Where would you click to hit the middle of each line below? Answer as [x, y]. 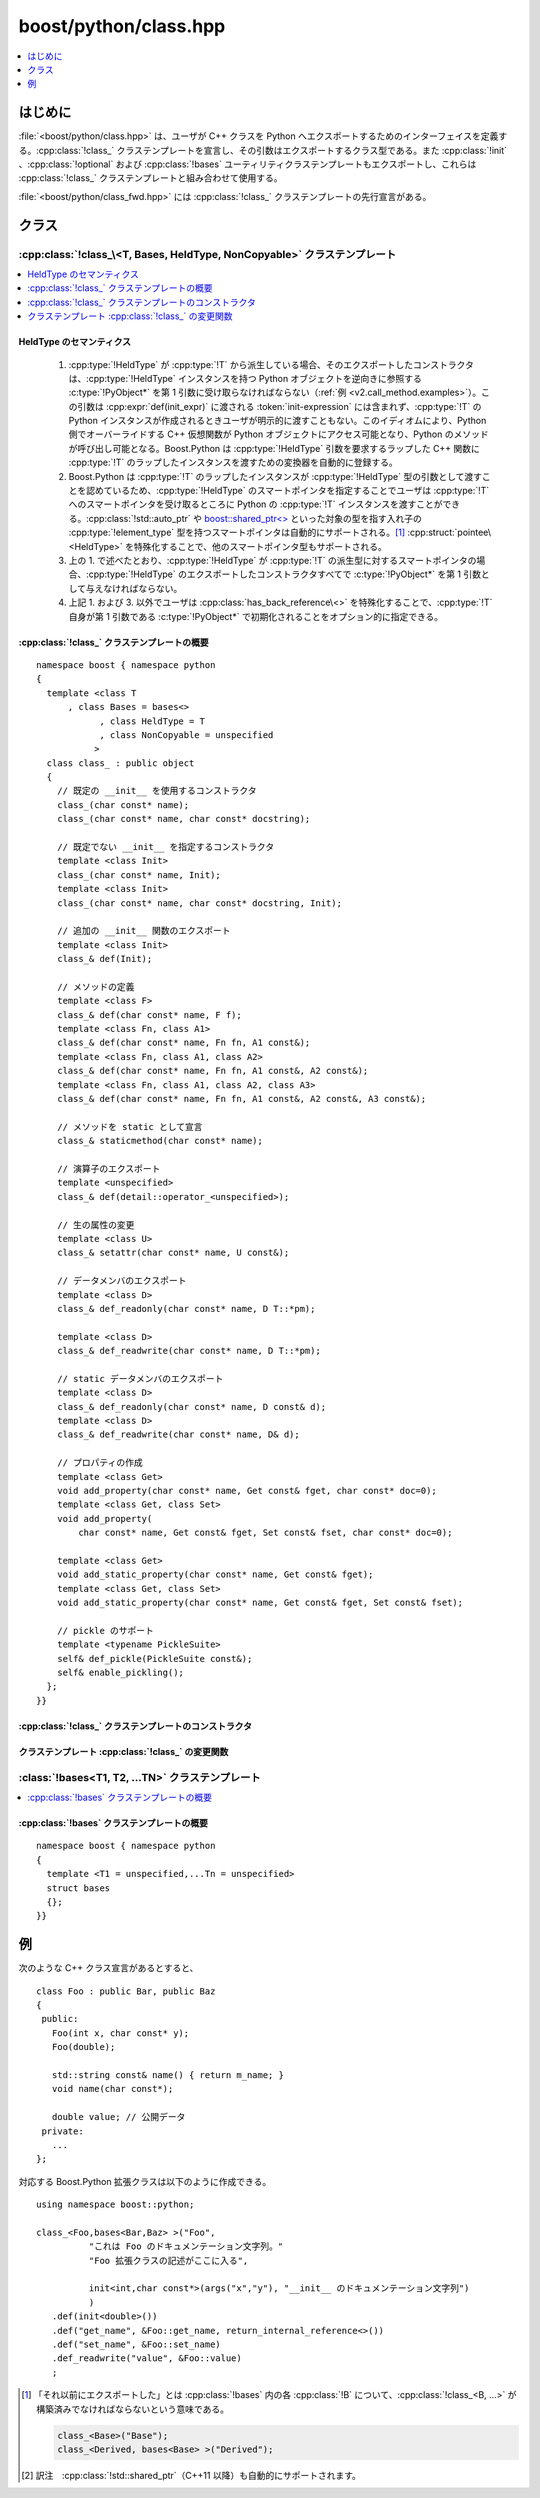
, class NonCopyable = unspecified [186, 734]
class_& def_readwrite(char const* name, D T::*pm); [189, 1351]
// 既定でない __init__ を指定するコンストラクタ [165, 847]
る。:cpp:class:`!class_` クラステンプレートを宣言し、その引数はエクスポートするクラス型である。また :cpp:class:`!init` [263, 150]
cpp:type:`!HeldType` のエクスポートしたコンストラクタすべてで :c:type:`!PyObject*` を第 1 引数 [285, 574]
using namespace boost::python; [115, 2204]
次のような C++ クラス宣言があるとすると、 [108, 1968]
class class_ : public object [120, 763]
